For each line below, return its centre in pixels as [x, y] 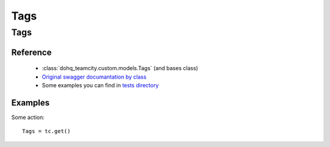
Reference [31, 52]
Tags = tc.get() [46, 131]
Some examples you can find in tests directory [100, 85]
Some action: [28, 117]
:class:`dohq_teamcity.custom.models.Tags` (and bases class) [120, 68]
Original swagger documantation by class [94, 77]
